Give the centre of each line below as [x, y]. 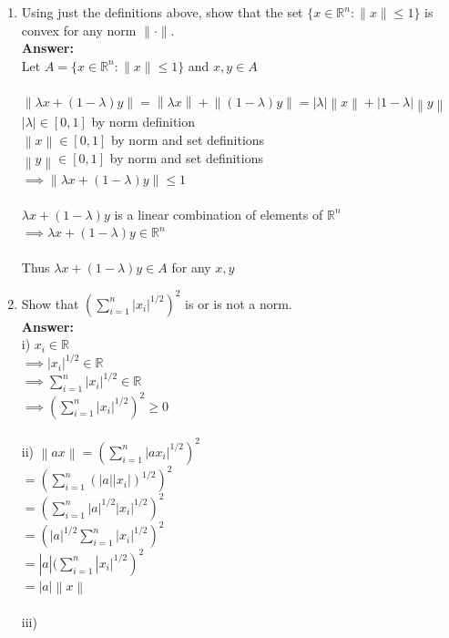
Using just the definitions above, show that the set [162, 12]
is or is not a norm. [239, 303]
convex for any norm [79, 30]
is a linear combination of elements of [219, 214]
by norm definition [143, 122]
